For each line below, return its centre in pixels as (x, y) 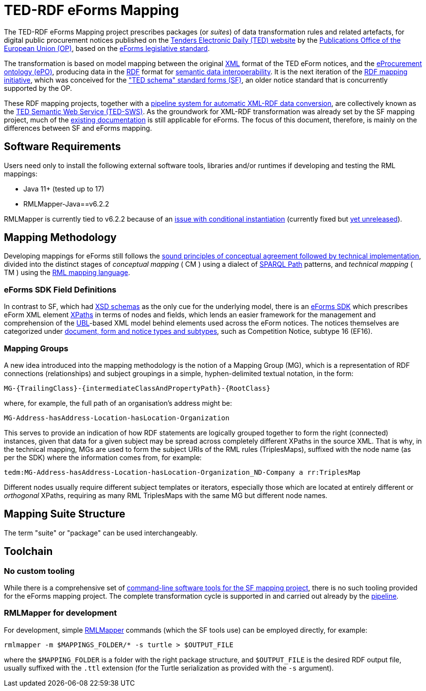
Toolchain (28, 552)
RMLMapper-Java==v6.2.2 (66, 204)
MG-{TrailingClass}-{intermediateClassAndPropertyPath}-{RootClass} (137, 388)
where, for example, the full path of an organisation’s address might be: (118, 403)
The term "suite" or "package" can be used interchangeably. (101, 533)
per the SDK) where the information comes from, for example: (103, 457)
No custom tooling (39, 571)
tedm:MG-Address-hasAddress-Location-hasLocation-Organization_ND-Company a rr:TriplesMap (182, 472)
